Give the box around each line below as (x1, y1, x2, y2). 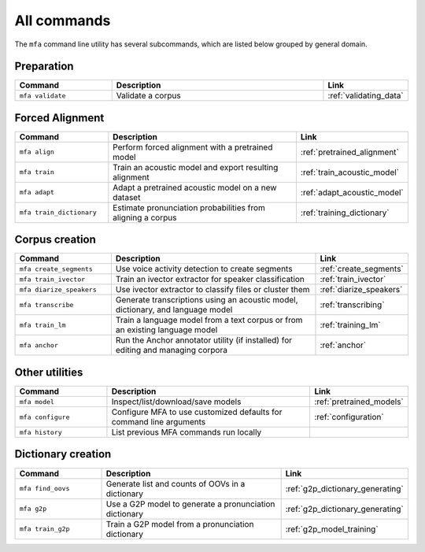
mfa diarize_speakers (19, 285, 98, 294)
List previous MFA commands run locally (111, 427, 262, 437)
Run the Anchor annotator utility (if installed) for (115, 335, 293, 346)
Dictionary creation (14, 447, 112, 461)
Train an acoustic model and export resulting (113, 161, 279, 172)
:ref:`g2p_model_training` (285, 524, 379, 535)
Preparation (14, 60, 74, 73)
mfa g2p (19, 505, 47, 513)
